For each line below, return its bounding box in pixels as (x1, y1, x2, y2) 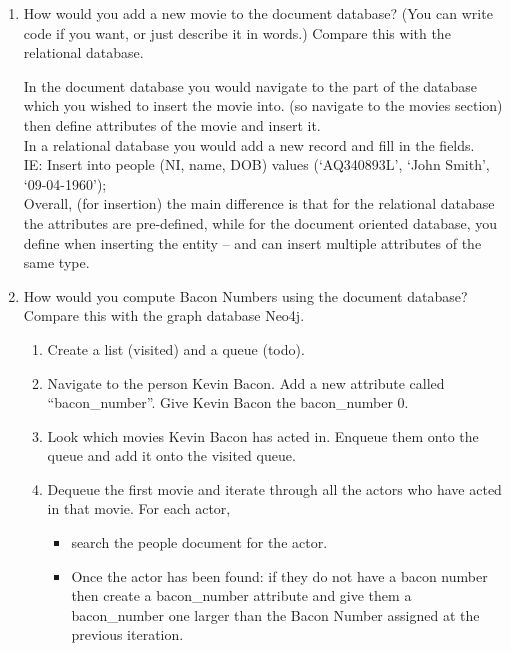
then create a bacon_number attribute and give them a (71, 585, 412, 606)
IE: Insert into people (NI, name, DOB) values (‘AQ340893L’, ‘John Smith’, (23, 154, 490, 175)
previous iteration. (71, 624, 184, 645)
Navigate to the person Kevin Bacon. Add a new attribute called (47, 372, 445, 393)
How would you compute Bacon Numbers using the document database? (23, 285, 468, 306)
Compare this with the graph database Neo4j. (23, 305, 305, 326)
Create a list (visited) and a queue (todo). (47, 338, 305, 359)
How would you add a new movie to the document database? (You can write (23, 3, 493, 23)
